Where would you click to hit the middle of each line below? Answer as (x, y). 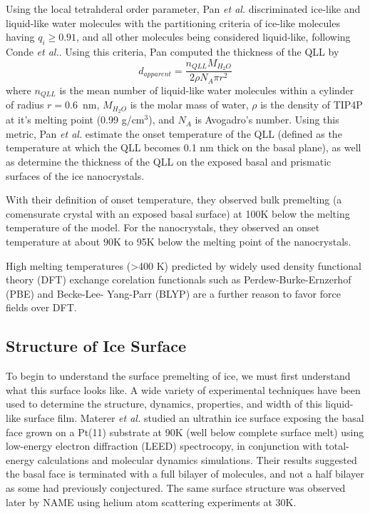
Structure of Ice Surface (96, 346)
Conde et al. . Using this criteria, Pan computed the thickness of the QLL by (173, 51)
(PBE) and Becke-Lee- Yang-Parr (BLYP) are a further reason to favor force (173, 293)
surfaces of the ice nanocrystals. (75, 175)
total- (337, 446)
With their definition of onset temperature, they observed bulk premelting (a (174, 200)
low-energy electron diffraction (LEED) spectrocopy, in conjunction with (164, 446)
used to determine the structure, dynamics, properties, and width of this (164, 404)
